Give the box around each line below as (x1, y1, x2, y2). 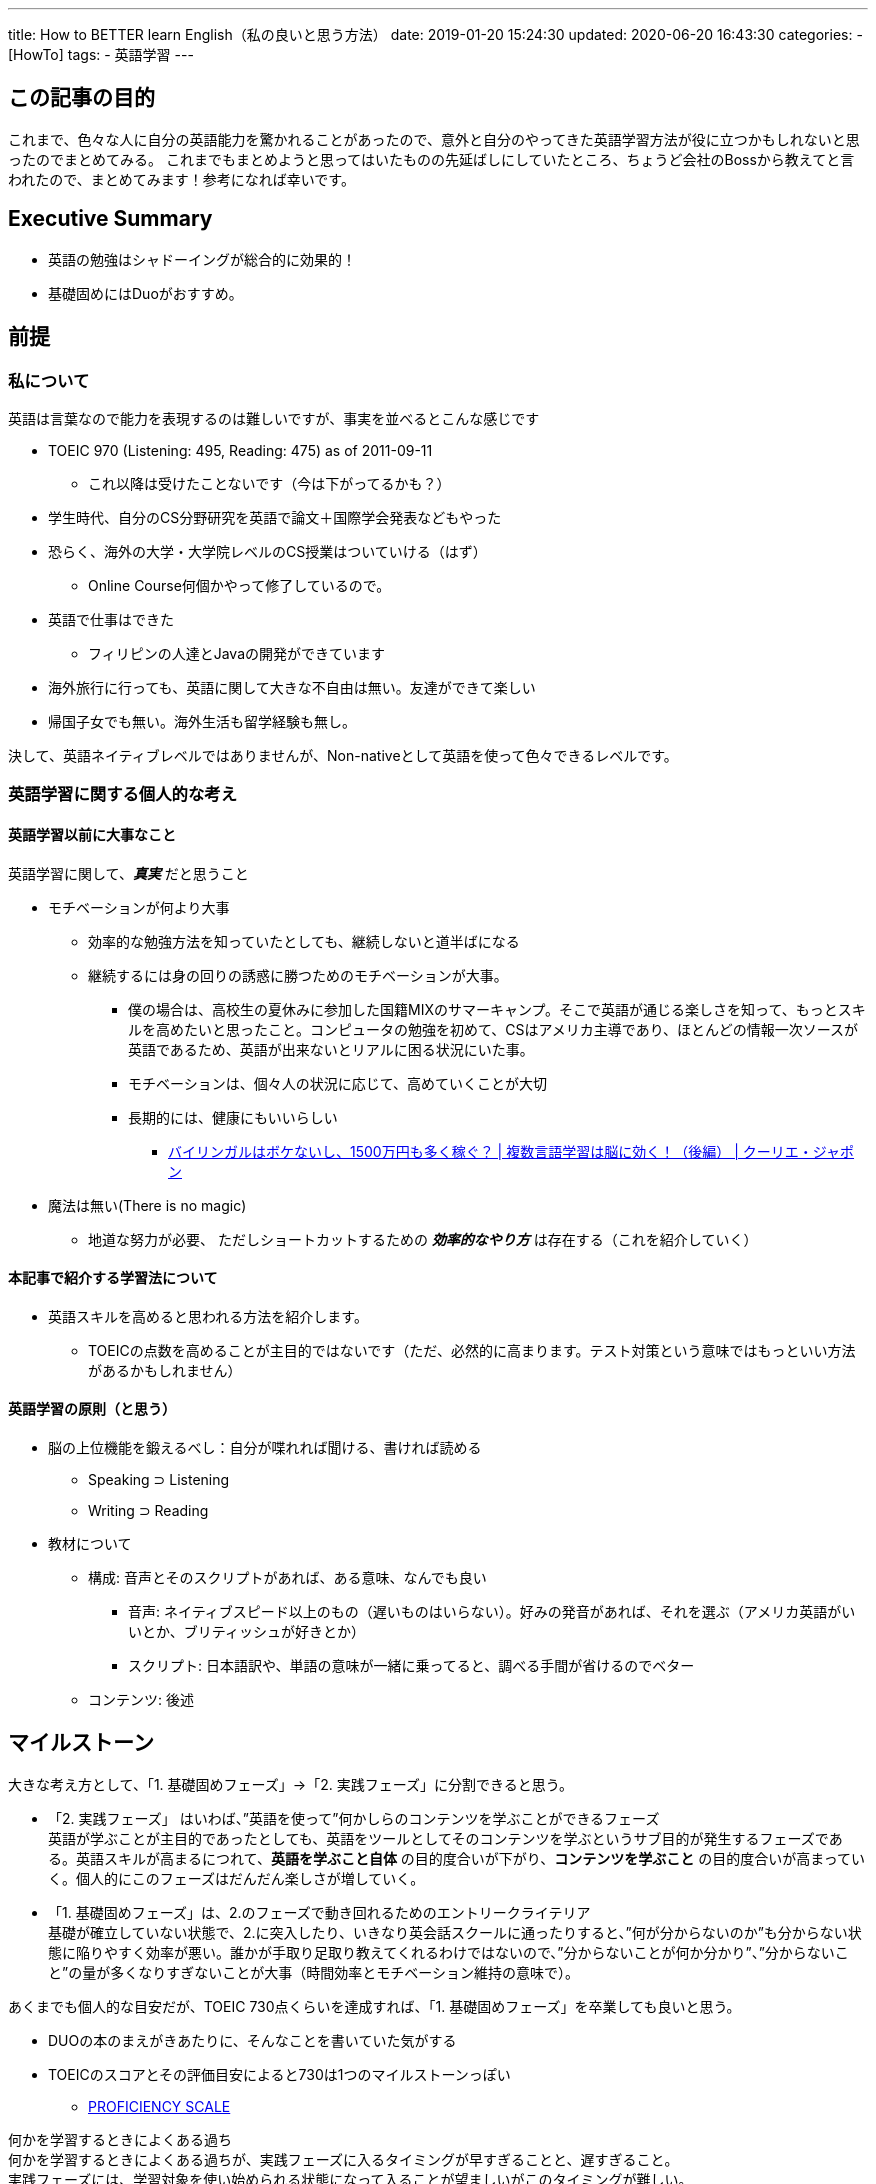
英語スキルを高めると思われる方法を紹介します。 (48, 1307, 368, 1325)
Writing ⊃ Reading (88, 1501, 209, 1519)
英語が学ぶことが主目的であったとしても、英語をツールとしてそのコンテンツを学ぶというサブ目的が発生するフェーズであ (48, 1829, 843, 1847)
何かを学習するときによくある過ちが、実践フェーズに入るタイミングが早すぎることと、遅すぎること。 (8, 2151, 679, 2168)
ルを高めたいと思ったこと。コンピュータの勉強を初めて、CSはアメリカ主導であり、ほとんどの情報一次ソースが (128, 1020, 858, 1038)
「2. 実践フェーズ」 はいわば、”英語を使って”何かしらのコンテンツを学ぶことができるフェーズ (48, 1809, 660, 1827)
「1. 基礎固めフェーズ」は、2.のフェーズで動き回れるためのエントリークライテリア (48, 1903, 591, 1921)
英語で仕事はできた (48, 610, 174, 628)
